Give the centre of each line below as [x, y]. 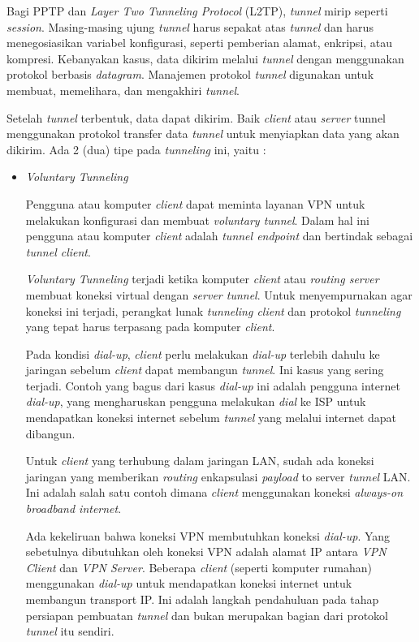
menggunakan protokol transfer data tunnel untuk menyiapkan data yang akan [203, 134]
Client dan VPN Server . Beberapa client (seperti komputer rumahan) [199, 567]
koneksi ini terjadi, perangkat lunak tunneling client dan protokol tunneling [213, 310]
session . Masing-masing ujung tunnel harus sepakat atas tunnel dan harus [190, 26]
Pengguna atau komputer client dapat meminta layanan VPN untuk [195, 203]
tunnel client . [58, 251]
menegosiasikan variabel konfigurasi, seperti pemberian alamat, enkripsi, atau [200, 43]
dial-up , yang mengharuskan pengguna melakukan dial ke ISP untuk [196, 401]
